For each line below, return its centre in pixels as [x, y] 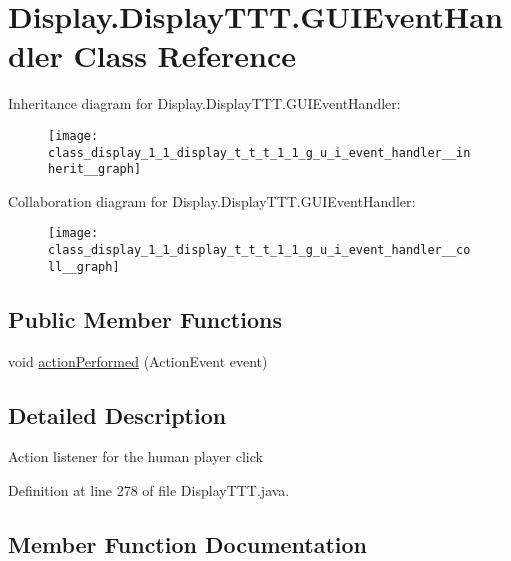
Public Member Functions [145, 318]
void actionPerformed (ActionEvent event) [138, 360]
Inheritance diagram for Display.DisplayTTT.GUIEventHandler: [204, 103]
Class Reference [185, 55]
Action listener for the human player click [135, 456]
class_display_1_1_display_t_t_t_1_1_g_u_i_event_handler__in [259, 152]
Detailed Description [117, 414]
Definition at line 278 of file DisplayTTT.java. [149, 490]
